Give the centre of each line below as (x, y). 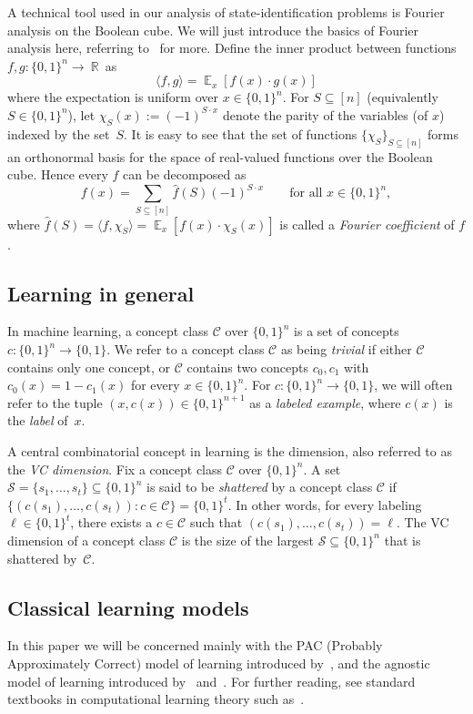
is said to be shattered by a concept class (259, 487)
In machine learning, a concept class (108, 331)
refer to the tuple (55, 402)
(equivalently (403, 97)
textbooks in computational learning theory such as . (156, 699)
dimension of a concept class (86, 540)
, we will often (413, 385)
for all (306, 194)
